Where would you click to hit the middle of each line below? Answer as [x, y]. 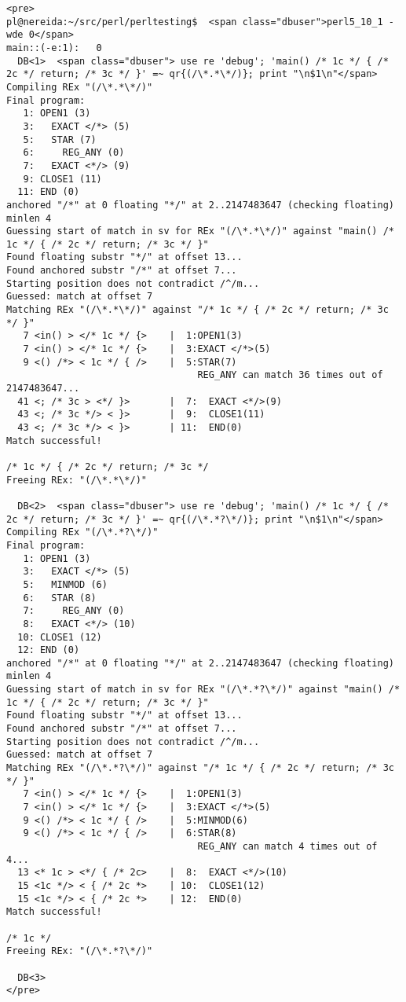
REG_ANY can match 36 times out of [290, 375]
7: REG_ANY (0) [74, 611]
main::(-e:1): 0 [54, 48]
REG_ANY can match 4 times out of [287, 846]
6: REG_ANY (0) [74, 153]
